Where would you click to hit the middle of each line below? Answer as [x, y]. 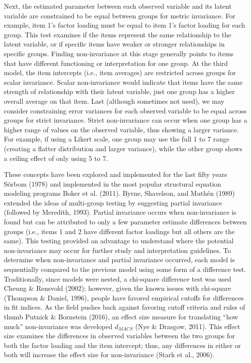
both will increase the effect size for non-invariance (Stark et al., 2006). [109, 355]
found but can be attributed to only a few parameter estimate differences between [125, 222]
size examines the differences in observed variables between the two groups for [119, 336]
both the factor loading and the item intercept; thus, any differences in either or [122, 345]
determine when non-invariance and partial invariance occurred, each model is [119, 260]
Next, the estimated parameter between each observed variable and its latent [118, 6]
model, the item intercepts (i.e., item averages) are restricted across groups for [120, 72]
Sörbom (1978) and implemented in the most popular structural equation [113, 183]
